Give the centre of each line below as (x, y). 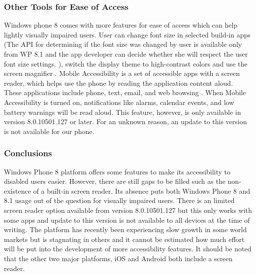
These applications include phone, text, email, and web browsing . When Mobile (125, 92)
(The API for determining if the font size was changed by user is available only (123, 44)
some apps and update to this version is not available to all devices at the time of (127, 220)
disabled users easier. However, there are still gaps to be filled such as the (115, 181)
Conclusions (28, 153)
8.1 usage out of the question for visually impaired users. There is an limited (119, 200)
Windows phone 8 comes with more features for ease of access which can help (121, 25)
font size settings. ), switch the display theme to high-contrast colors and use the (126, 63)
